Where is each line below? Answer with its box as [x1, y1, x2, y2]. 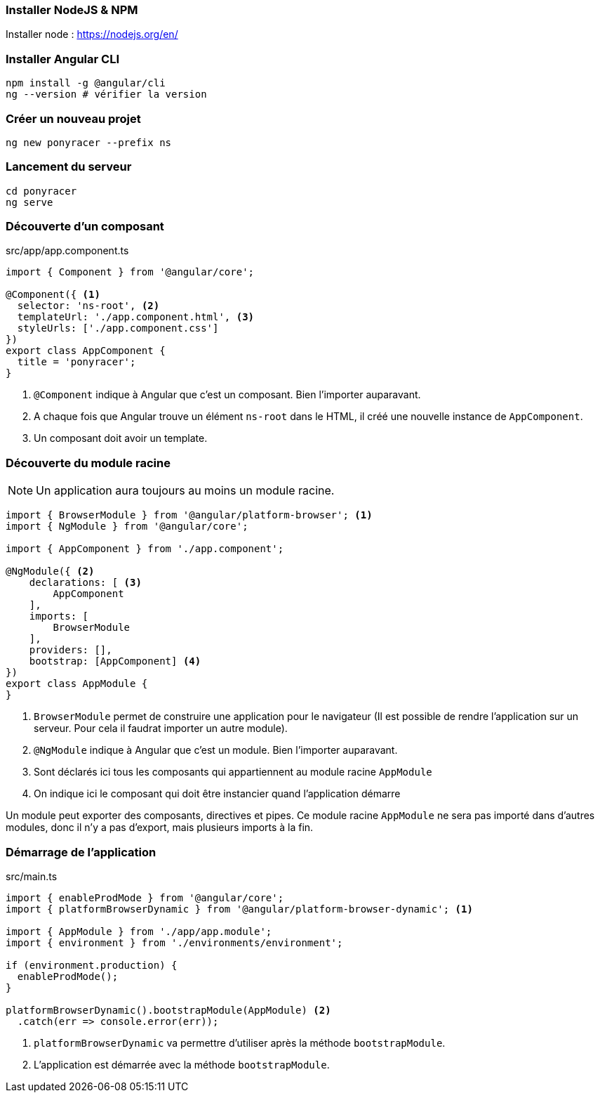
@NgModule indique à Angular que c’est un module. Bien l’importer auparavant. [34, 744, 398, 757]
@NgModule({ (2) [6, 566, 95, 577]
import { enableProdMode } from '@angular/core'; [6, 891, 284, 903]
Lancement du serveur [6, 159, 132, 174]
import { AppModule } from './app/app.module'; [6, 925, 272, 937]
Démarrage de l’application [6, 844, 156, 859]
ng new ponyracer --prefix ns [6, 136, 172, 148]
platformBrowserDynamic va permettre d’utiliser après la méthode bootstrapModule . [34, 1036, 446, 1049]
